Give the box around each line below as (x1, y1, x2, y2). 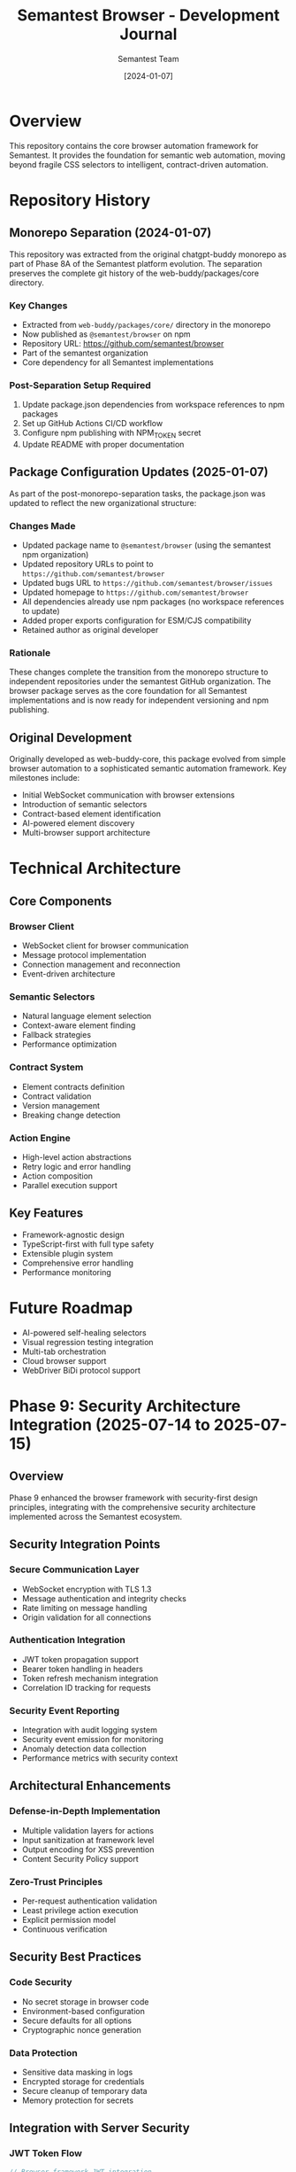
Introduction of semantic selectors (21, 799, 148, 810)
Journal (119, 24, 178, 44)
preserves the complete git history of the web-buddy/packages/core (9, 268, 259, 278)
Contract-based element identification (21, 808, 162, 820)
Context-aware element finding (21, 1020, 136, 1031)
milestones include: (9, 773, 80, 783)
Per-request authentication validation (21, 1896, 157, 1906)
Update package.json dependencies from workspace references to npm (21, 400, 285, 410)
